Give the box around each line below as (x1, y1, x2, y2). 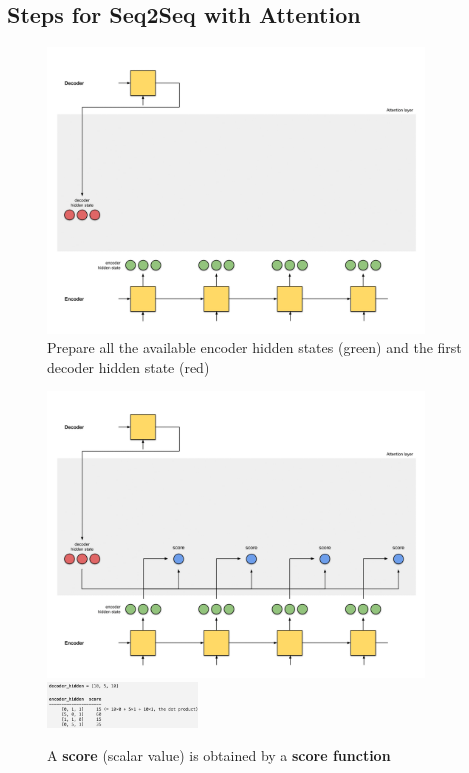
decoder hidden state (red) (47, 356, 210, 377)
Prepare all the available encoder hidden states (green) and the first (47, 337, 462, 358)
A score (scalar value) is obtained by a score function (47, 745, 391, 766)
